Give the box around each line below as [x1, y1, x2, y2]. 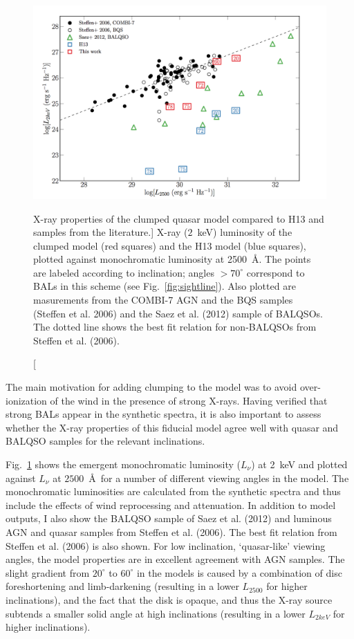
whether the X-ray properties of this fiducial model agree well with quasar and [6, 420, 339, 434]
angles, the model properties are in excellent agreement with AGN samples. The [6, 552, 345, 566]
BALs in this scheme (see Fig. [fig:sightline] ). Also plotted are [33, 279, 296, 293]
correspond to [246, 265, 305, 279]
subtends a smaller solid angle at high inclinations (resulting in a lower [6, 606, 306, 620]
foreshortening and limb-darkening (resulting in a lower [6, 579, 239, 593]
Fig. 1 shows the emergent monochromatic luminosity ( [6, 457, 241, 471]
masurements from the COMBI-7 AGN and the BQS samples [33, 293, 293, 307]
